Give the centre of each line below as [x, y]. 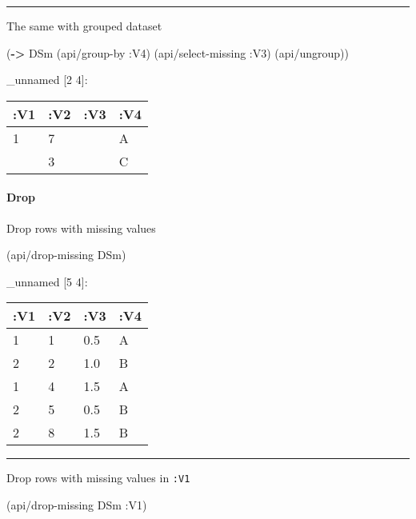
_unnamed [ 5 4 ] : [47, 281]
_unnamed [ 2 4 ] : [47, 80]
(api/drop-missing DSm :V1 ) [77, 505]
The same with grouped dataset [84, 26]
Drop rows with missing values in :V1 [98, 478]
